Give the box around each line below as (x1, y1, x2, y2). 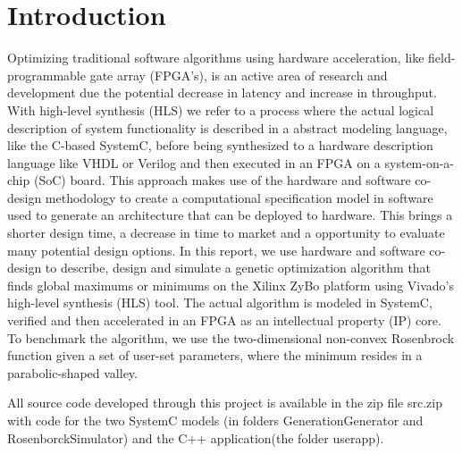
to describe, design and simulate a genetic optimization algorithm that (45, 258, 432, 277)
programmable (7, 65, 86, 84)
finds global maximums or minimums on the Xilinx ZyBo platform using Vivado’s (7, 275, 455, 294)
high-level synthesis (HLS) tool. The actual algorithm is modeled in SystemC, (7, 293, 433, 312)
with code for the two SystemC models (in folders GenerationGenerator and (7, 411, 424, 429)
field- (428, 48, 456, 67)
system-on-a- (384, 153, 455, 172)
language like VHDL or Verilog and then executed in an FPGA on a (7, 153, 381, 172)
